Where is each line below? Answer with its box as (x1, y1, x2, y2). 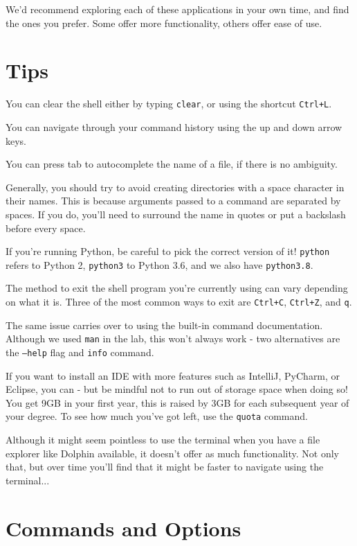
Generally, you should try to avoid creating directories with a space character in (6, 179, 345, 194)
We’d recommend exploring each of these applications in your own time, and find (6, 2, 349, 16)
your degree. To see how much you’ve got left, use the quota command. (6, 409, 308, 423)
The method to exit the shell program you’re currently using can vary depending (6, 281, 348, 295)
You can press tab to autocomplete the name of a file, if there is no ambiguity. (6, 157, 338, 171)
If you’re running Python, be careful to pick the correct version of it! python (6, 244, 330, 258)
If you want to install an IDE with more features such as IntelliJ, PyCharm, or (6, 368, 340, 382)
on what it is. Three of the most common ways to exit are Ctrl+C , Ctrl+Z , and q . (6, 294, 352, 309)
